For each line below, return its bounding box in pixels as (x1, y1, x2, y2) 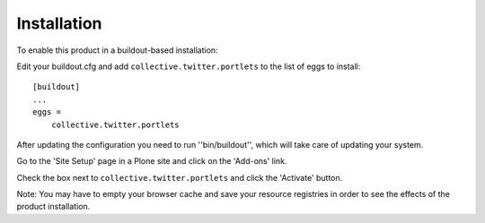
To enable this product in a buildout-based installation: (16, 45, 219, 56)
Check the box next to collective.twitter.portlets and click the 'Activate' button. (16, 172, 343, 183)
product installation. (16, 202, 91, 212)
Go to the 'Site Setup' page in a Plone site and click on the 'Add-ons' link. (16, 156, 287, 167)
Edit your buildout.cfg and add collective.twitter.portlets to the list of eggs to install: (16, 61, 361, 72)
